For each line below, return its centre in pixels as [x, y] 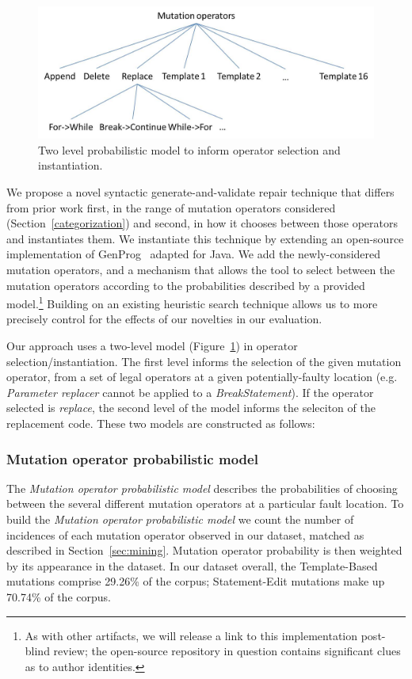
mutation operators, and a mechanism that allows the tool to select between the [201, 270]
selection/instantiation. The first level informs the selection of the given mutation [204, 361]
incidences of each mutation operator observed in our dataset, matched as [185, 534]
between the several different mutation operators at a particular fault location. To [205, 504]
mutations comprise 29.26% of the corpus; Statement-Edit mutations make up [196, 581]
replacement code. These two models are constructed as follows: [161, 423]
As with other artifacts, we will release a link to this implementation [191, 635]
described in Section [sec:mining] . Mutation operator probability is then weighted [204, 550]
